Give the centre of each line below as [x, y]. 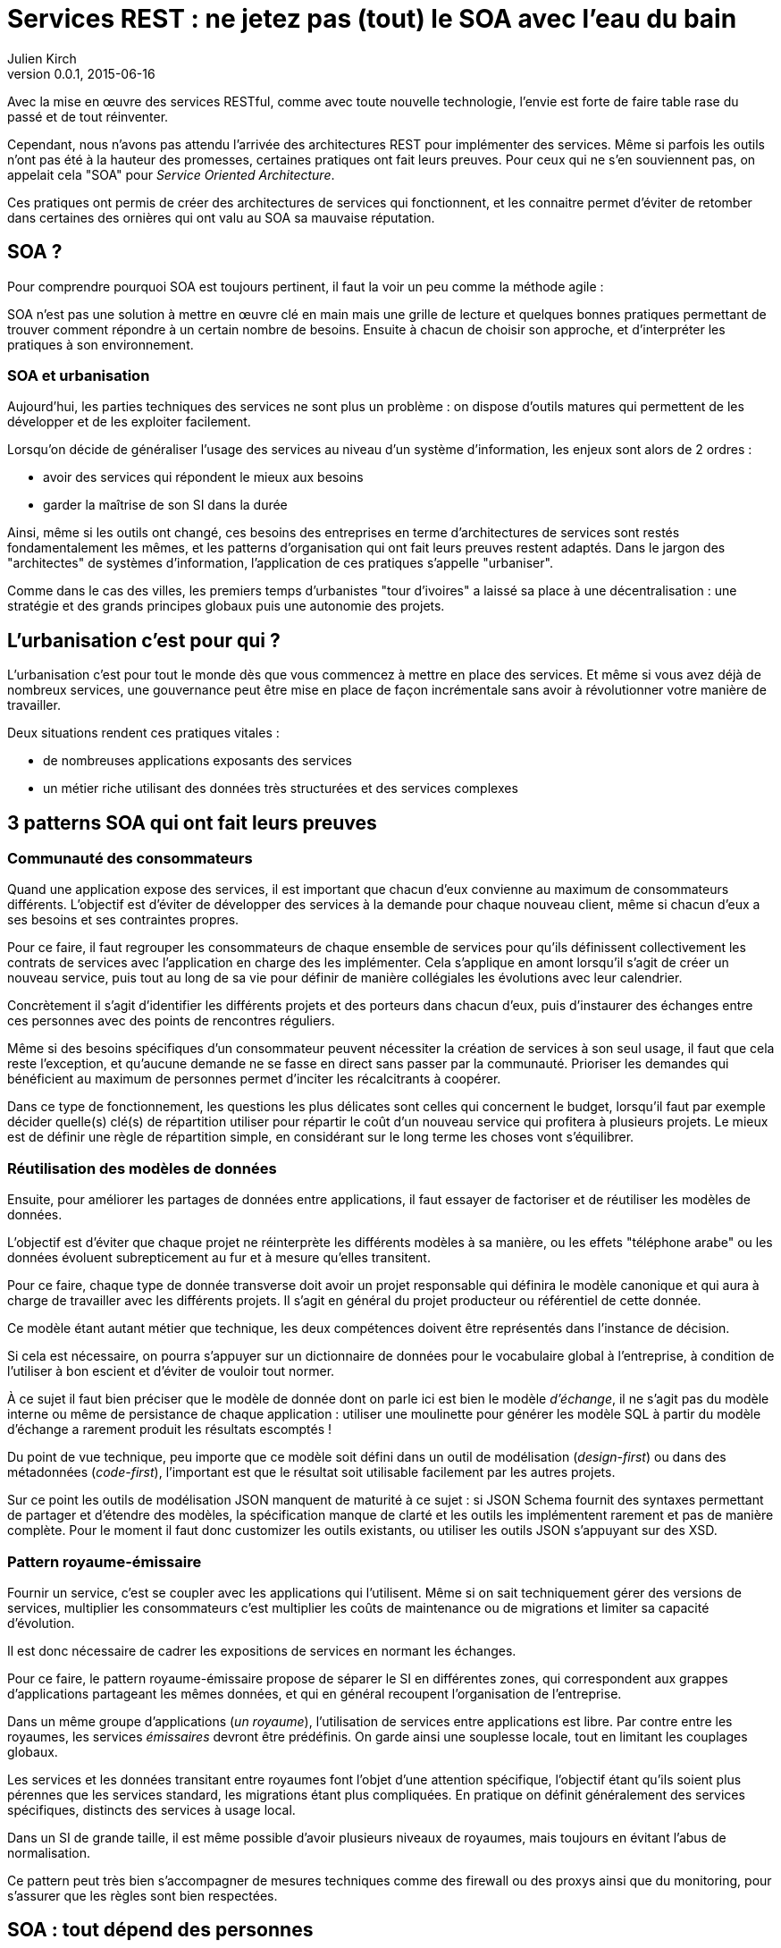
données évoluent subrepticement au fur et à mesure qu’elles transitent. [219, 1258]
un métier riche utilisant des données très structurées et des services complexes [281, 788]
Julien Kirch [42, 58]
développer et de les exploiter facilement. [129, 422]
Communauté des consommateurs [130, 859]
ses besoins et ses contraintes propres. [123, 920]
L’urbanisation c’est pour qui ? [144, 640]
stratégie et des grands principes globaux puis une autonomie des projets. [226, 606]
